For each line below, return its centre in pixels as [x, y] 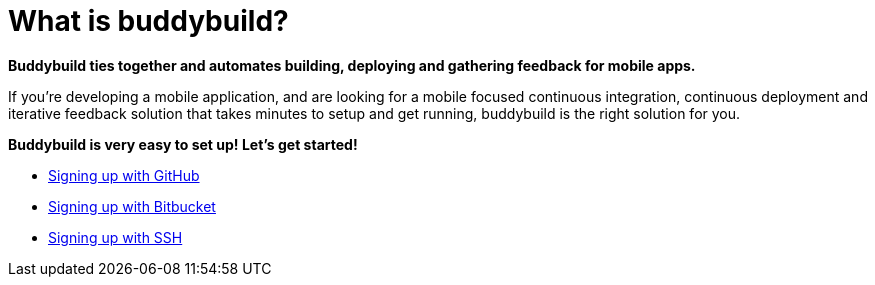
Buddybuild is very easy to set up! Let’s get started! [183, 144]
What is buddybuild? [148, 21]
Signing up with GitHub [124, 175]
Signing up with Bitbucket [132, 206]
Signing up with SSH [115, 237]
